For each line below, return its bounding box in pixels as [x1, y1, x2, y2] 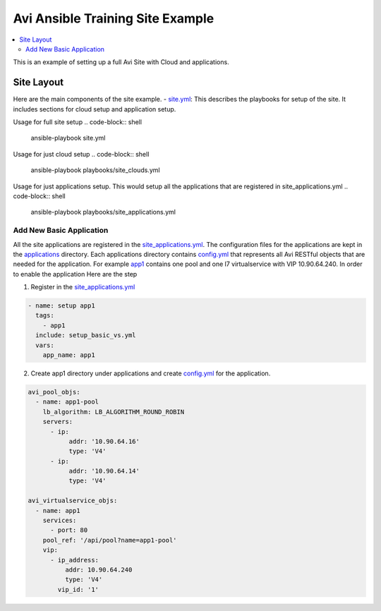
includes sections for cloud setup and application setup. [13, 104, 176, 113]
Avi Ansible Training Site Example [13, 11, 214, 26]
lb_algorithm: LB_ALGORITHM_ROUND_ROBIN [42, 408, 185, 416]
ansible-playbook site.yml [30, 134, 106, 143]
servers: [42, 418, 73, 426]
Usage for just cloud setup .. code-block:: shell [13, 150, 150, 158]
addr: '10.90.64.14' [68, 467, 140, 476]
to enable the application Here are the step [13, 270, 138, 278]
